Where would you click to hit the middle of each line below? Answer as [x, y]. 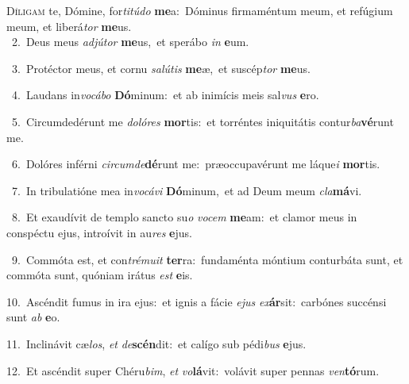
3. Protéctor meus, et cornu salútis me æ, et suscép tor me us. [161, 68]
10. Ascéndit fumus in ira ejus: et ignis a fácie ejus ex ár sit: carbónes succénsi [197, 301]
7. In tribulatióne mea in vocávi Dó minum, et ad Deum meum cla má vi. [187, 190]
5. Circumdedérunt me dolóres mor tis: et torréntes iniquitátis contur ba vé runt [203, 121]
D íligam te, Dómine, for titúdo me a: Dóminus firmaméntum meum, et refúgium [200, 10]
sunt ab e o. [33, 317]
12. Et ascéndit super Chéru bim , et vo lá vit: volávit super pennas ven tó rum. [193, 370]
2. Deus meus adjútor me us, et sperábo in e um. [130, 42]
